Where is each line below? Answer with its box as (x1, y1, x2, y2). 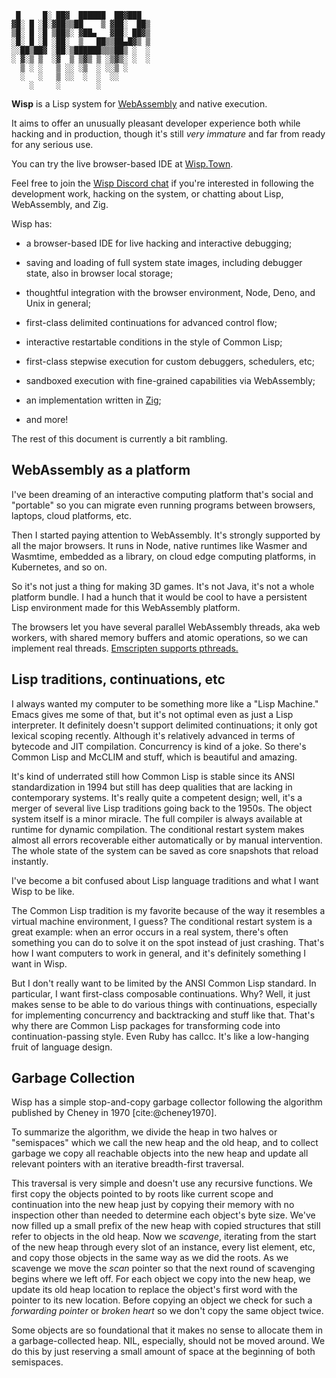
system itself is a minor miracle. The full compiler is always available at (11, 812, 303, 825)
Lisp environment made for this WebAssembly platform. (11, 601, 241, 613)
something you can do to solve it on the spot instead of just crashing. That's (11, 936, 325, 948)
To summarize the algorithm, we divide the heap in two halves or (11, 1126, 278, 1138)
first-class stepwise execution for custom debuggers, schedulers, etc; (25, 356, 315, 367)
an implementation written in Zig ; (25, 394, 162, 406)
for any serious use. (11, 139, 94, 150)
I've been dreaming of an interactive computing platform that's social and (11, 488, 314, 500)
